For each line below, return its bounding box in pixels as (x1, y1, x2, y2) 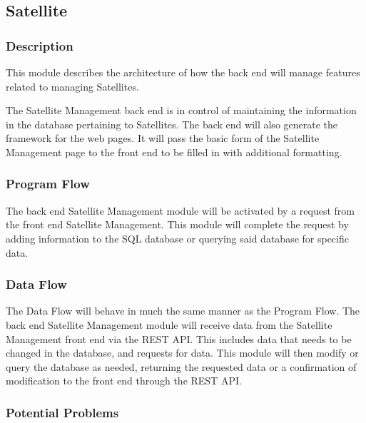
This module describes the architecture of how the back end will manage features (6, 65, 360, 79)
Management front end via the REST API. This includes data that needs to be (6, 331, 352, 346)
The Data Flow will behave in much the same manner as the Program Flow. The (6, 303, 360, 318)
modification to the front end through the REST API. (6, 373, 242, 388)
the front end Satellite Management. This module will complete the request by (6, 217, 349, 232)
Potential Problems (6, 403, 119, 421)
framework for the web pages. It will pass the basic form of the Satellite (6, 131, 320, 146)
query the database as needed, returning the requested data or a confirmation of (6, 359, 357, 374)
